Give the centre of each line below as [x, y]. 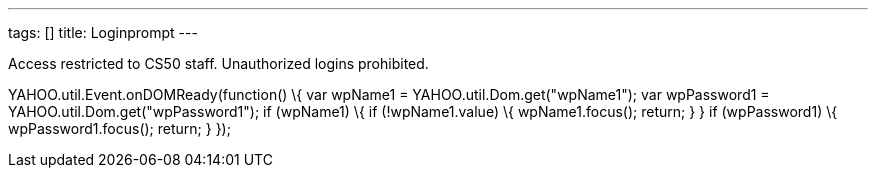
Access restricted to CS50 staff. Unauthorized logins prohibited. [218, 63]
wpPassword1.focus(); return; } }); [119, 128]
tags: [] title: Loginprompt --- [103, 32]
